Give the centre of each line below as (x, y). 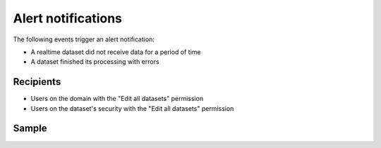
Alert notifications (68, 18)
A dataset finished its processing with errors (95, 62)
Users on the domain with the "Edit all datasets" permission (117, 99)
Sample (30, 129)
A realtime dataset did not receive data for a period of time (116, 52)
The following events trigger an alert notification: (84, 39)
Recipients (37, 82)
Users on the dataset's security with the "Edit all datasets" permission (132, 108)
